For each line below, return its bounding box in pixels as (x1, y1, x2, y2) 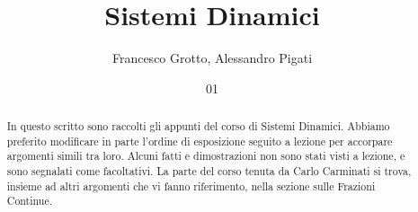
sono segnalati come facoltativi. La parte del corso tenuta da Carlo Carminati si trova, (6, 163, 412, 179)
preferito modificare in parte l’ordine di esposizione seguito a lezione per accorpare (6, 133, 393, 148)
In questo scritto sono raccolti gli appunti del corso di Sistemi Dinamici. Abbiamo (6, 119, 390, 134)
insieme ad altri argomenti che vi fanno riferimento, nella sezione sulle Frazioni (6, 178, 376, 193)
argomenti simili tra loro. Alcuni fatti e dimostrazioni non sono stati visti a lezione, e (6, 148, 405, 163)
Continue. (6, 193, 53, 208)
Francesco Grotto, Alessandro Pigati (111, 49, 313, 67)
